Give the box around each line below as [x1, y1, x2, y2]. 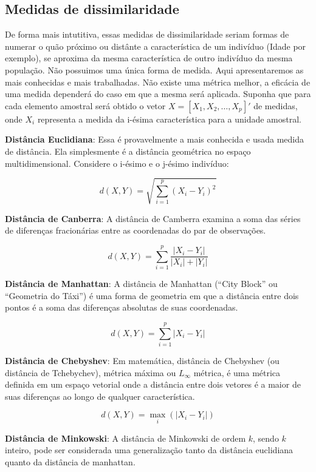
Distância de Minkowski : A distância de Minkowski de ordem [5, 431, 246, 444]
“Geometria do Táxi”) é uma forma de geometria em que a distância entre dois [5, 289, 299, 302]
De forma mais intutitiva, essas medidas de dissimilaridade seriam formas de [5, 28, 289, 41]
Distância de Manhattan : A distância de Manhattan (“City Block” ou [5, 277, 278, 289]
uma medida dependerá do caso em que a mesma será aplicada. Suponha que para [5, 87, 311, 100]
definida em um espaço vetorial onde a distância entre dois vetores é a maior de [5, 378, 301, 391]
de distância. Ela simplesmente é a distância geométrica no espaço [5, 144, 251, 157]
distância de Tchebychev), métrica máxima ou [5, 366, 176, 379]
